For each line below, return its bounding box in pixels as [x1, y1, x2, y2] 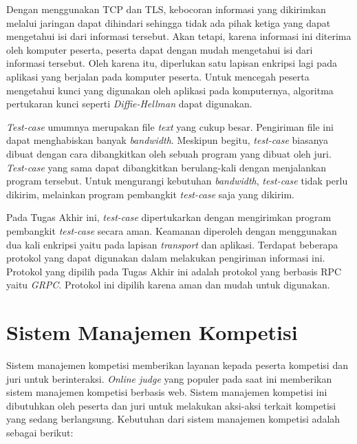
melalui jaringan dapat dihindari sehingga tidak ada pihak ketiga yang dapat [6, 15, 331, 30]
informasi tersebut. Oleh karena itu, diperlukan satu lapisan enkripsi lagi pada [6, 56, 337, 70]
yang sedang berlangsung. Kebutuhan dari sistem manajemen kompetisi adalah [6, 412, 340, 426]
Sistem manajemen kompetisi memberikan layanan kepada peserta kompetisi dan [6, 358, 348, 372]
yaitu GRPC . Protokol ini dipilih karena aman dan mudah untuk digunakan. [6, 277, 330, 292]
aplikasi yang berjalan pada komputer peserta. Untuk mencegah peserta [6, 69, 310, 83]
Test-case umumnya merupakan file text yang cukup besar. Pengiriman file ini [6, 119, 334, 134]
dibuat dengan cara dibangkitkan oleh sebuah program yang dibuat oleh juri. [6, 146, 332, 160]
